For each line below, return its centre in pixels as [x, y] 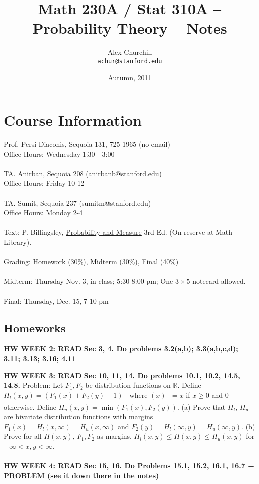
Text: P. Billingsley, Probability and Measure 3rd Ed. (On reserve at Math [118, 232]
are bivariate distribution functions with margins [79, 417]
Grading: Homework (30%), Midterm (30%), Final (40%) [91, 262]
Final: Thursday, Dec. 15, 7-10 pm [56, 301]
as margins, [114, 436]
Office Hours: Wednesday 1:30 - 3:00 [59, 154]
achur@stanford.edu [130, 61]
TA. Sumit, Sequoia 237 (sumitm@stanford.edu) [78, 203]
